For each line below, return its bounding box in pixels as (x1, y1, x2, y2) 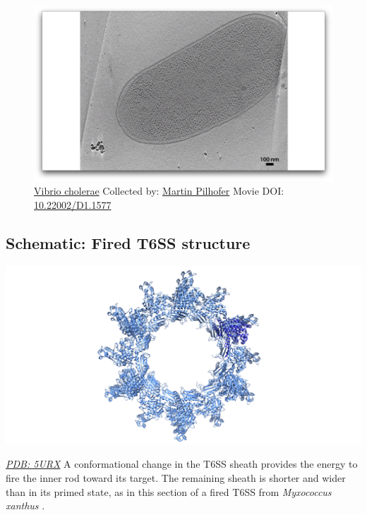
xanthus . (6, 498, 45, 513)
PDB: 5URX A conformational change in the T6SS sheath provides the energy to (6, 456, 358, 471)
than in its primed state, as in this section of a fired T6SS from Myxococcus (6, 484, 332, 499)
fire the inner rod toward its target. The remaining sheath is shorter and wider (6, 470, 346, 485)
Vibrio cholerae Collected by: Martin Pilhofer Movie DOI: (34, 183, 284, 198)
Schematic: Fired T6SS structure (6, 231, 251, 253)
